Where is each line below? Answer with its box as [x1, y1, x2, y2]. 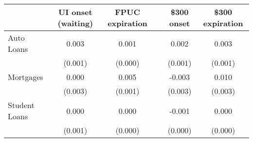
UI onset [58, 6, 92, 17]
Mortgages [8, 71, 43, 82]
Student [8, 99, 35, 110]
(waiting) [57, 17, 93, 29]
